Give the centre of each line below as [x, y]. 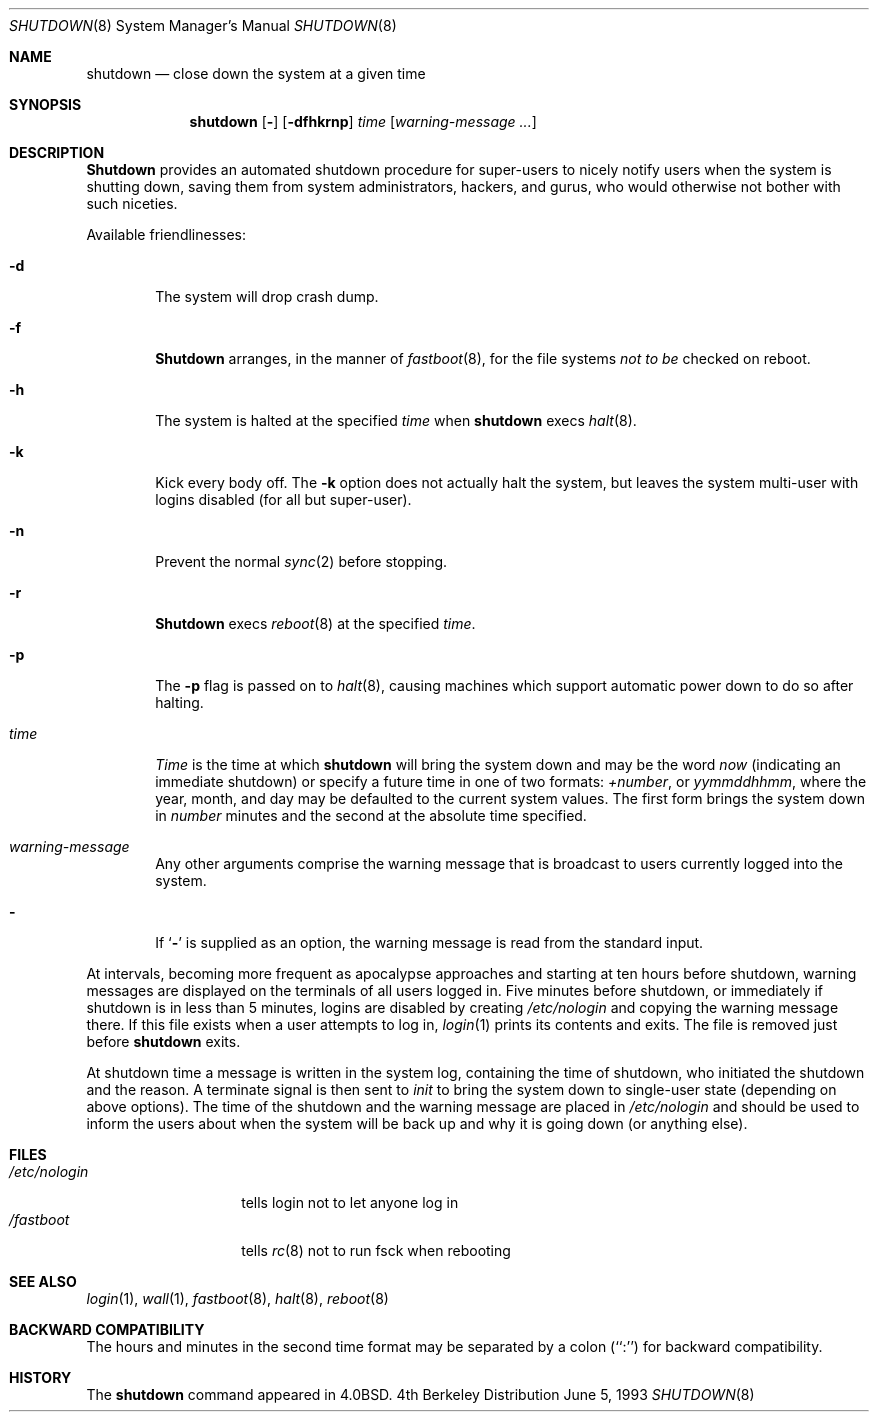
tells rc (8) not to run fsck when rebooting [376, 1250]
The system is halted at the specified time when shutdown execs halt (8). [396, 420]
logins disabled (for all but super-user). [283, 499]
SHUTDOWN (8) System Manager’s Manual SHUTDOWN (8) [203, 25]
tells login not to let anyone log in [350, 1202]
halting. [179, 702]
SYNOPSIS [45, 104]
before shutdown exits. [163, 1041]
